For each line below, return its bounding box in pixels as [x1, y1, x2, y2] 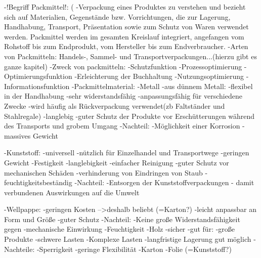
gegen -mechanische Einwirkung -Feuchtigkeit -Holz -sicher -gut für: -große [4, 224, 235, 234]
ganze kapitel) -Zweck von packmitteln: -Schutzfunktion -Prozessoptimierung [4, 61, 242, 71]
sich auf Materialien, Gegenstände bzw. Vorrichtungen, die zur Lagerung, [4, 11, 231, 22]
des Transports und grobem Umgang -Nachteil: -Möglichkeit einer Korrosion [4, 120, 240, 131]
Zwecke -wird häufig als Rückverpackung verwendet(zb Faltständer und [4, 100, 225, 111]
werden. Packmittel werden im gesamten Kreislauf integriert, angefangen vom [4, 31, 244, 41]
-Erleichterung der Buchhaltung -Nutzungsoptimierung [74, 71, 244, 81]
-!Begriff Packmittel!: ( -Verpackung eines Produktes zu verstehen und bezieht [4, 2, 246, 12]
